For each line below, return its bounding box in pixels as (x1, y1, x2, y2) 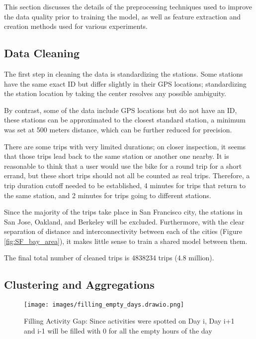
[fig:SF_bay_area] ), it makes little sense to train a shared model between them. (4, 235, 248, 246)
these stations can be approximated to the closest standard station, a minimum (4, 114, 246, 125)
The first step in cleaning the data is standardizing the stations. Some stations (4, 68, 243, 79)
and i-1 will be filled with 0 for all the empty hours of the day (24, 325, 212, 336)
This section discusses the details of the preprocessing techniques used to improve (4, 1, 253, 11)
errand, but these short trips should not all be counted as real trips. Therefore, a (4, 170, 250, 181)
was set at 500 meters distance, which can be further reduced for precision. (4, 124, 232, 134)
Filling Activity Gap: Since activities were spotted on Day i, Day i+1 (24, 315, 235, 326)
